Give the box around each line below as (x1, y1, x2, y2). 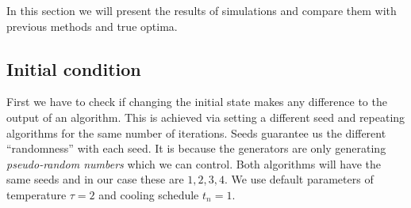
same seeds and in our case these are (6, 171, 184, 187)
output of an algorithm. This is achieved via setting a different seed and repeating (6, 108, 405, 125)
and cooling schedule (98, 186, 199, 202)
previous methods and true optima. (6, 17, 178, 34)
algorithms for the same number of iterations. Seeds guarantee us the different (6, 124, 386, 141)
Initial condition (6, 56, 141, 81)
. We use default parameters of (225, 171, 374, 187)
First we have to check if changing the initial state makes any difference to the (6, 93, 387, 110)
